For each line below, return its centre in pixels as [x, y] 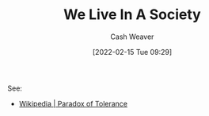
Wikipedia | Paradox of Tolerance [73, 103]
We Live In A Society [132, 15]
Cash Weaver [132, 37]
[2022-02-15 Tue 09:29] [132, 52]
